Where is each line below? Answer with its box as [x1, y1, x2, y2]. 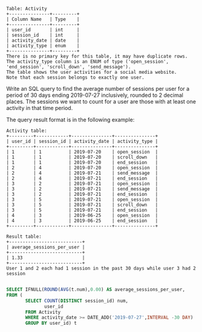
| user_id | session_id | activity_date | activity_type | [6, 138, 158, 145]
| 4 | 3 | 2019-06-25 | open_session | [6, 212, 158, 218]
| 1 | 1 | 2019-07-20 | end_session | [6, 160, 158, 166]
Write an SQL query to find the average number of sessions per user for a [6, 85, 190, 92]
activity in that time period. [6, 105, 73, 111]
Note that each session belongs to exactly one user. [6, 74, 145, 80]
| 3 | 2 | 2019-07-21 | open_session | [6, 181, 158, 187]
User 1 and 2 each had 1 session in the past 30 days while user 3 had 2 [6, 265, 197, 272]
